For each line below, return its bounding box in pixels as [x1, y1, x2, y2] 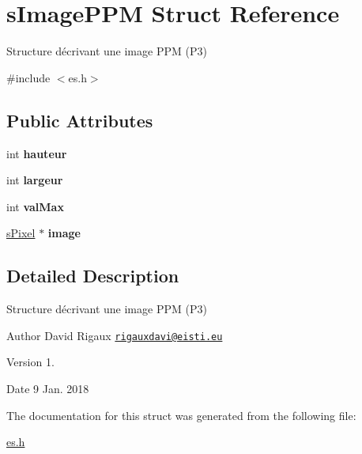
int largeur [6, 172, 63, 188]
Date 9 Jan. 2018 [6, 380, 89, 396]
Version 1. [6, 354, 55, 370]
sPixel [6, 225, 36, 241]
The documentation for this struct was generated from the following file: [6, 407, 356, 423]
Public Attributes [6, 108, 153, 132]
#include [6, 69, 51, 85]
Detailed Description [6, 263, 179, 288]
